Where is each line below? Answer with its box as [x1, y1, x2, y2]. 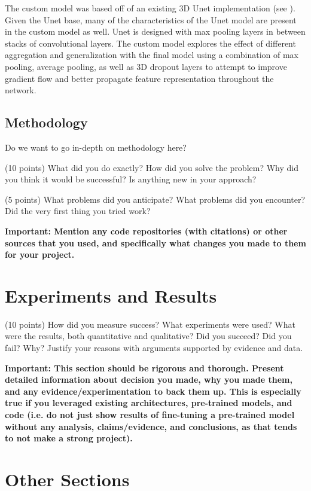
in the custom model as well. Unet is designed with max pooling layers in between [5, 25, 306, 38]
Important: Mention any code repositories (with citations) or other [5, 224, 288, 237]
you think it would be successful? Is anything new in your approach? [5, 173, 257, 185]
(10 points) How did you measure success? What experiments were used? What [5, 318, 295, 330]
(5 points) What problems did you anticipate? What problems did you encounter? [5, 193, 306, 205]
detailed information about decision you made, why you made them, [5, 373, 292, 386]
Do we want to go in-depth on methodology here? [5, 141, 187, 153]
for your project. [5, 248, 75, 261]
